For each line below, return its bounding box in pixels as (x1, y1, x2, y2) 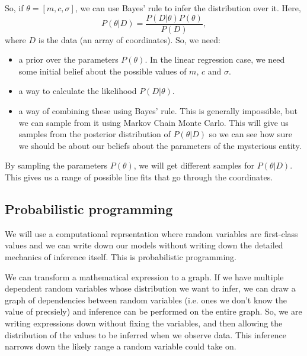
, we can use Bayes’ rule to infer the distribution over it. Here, (75, 2, 301, 14)
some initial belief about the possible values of (18, 64, 187, 77)
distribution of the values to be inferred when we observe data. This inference (5, 328, 286, 341)
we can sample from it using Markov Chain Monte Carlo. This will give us (18, 116, 289, 128)
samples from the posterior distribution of (18, 128, 171, 140)
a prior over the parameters (18, 53, 119, 66)
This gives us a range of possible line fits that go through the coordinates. (5, 171, 273, 183)
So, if (5, 2, 24, 14)
